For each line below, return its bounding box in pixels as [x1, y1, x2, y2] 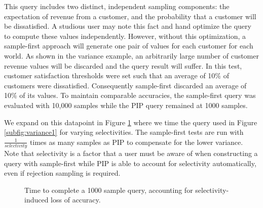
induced [24, 194, 49, 205]
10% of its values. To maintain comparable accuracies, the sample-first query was [4, 90, 256, 100]
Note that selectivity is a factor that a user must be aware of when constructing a [4, 148, 258, 159]
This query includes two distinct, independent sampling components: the [4, 1, 230, 11]
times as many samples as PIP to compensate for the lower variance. [30, 136, 243, 147]
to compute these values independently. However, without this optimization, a [4, 30, 246, 41]
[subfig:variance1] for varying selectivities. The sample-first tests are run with [4, 127, 244, 137]
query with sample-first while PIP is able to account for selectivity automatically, [4, 158, 256, 168]
